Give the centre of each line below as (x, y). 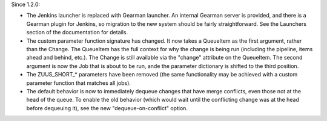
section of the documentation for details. (77, 33)
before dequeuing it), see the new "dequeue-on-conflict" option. (107, 108)
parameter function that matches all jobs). (79, 83)
